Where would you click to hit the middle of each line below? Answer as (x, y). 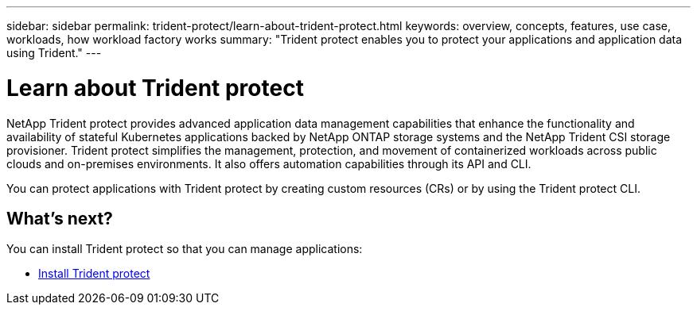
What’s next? (60, 218)
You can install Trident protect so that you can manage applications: (185, 249)
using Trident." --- (54, 53)
